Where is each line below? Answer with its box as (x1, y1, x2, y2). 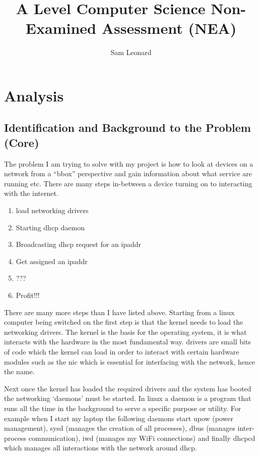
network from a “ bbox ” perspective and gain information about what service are (4, 168, 252, 179)
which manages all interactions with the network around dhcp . (4, 442, 197, 453)
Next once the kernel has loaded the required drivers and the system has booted (4, 383, 251, 393)
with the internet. (4, 188, 58, 198)
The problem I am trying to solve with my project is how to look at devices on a (4, 158, 253, 169)
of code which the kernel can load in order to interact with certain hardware (4, 346, 239, 357)
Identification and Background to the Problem (4, 120, 251, 135)
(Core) (4, 134, 39, 150)
